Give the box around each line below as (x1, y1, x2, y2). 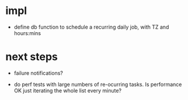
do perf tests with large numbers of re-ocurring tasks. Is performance (13, 81, 182, 88)
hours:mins (13, 29, 41, 36)
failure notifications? (13, 69, 64, 77)
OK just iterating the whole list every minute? (13, 87, 122, 94)
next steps (5, 50, 58, 64)
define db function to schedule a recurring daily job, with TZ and (13, 23, 169, 30)
